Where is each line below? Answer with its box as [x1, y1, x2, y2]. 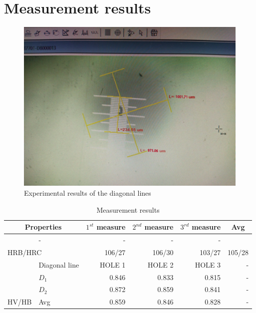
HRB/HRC [7, 247, 42, 257]
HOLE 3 [195, 259, 221, 270]
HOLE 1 [100, 259, 126, 270]
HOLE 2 [148, 259, 174, 270]
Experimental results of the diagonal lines [24, 188, 151, 198]
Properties [24, 222, 62, 232]
